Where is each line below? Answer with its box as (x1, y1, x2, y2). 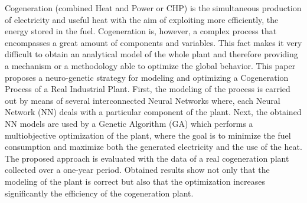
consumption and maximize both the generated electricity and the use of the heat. (5, 140, 302, 153)
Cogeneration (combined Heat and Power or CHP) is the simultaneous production (5, 2, 302, 14)
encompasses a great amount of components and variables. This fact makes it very (5, 36, 302, 48)
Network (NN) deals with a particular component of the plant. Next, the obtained (5, 106, 302, 118)
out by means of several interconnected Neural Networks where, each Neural (5, 94, 280, 106)
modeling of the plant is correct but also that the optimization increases (5, 175, 266, 187)
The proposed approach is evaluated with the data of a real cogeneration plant (5, 152, 289, 164)
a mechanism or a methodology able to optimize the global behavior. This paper (5, 59, 296, 71)
